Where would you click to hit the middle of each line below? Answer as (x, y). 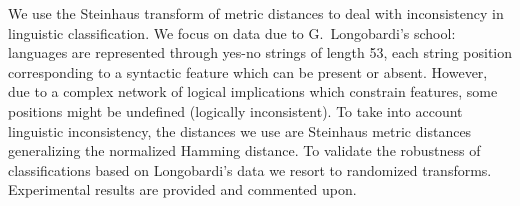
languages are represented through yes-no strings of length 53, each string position (260, 52)
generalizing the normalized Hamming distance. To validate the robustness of (244, 150)
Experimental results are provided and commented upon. (182, 189)
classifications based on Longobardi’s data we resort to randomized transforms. (250, 169)
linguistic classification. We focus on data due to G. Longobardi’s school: (232, 32)
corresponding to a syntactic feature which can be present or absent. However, (248, 71)
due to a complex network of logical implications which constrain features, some (253, 91)
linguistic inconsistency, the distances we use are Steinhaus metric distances (240, 130)
